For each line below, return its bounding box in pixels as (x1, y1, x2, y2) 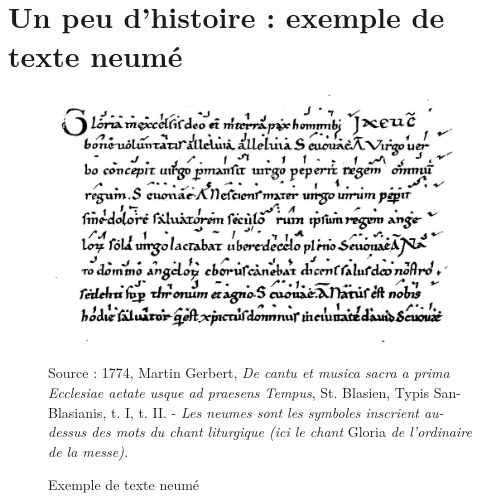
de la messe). (48, 440, 129, 461)
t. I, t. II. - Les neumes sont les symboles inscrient (110, 401, 419, 422)
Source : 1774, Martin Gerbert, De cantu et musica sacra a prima (48, 362, 450, 383)
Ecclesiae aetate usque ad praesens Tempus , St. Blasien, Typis (48, 382, 430, 402)
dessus (48, 421, 87, 442)
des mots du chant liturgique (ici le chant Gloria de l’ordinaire (91, 421, 472, 442)
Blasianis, (48, 401, 107, 422)
